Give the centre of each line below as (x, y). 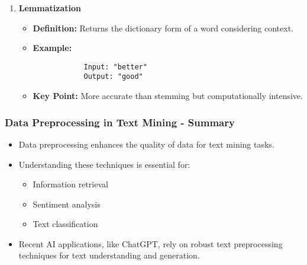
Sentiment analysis (67, 204)
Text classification (65, 224)
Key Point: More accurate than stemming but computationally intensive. (168, 96)
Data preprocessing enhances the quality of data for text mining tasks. (146, 144)
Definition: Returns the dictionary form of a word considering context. (163, 28)
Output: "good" (113, 77)
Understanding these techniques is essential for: (104, 164)
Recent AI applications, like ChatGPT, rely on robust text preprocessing (151, 243)
